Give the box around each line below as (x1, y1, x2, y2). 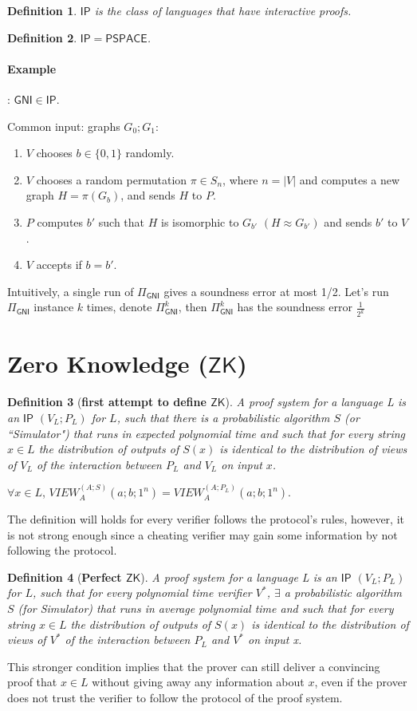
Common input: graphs (7, 117, 120, 134)
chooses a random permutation (36, 171, 187, 188)
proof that (7, 673, 57, 690)
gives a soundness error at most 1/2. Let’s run (163, 282, 389, 299)
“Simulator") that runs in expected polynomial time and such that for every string (7, 425, 406, 441)
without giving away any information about (92, 673, 305, 690)
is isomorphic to (161, 213, 239, 230)
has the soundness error (237, 298, 352, 315)
